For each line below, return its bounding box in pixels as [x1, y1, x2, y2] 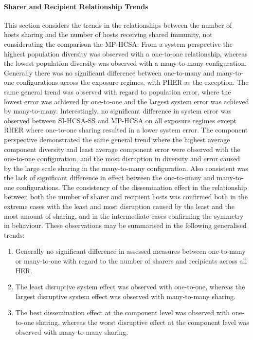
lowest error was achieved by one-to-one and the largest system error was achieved [4, 96, 249, 106]
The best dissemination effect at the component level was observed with [15, 307, 230, 318]
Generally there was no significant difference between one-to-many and [4, 67, 215, 77]
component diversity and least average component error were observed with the [4, 144, 240, 154]
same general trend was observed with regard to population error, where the [4, 86, 231, 96]
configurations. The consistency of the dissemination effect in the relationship [16, 182, 247, 192]
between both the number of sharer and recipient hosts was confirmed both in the [4, 191, 248, 202]
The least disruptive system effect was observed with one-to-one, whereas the [15, 282, 245, 292]
